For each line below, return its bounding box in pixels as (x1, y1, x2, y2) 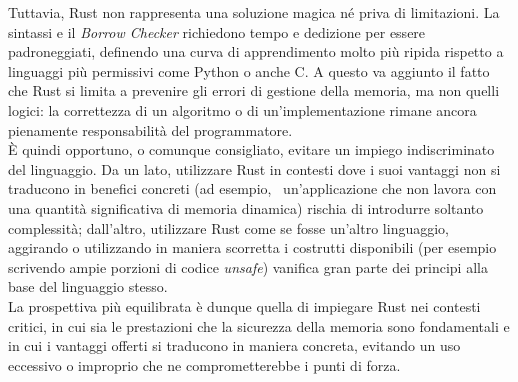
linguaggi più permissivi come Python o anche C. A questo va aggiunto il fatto (8, 60, 490, 81)
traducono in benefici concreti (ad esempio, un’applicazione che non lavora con (8, 178, 497, 199)
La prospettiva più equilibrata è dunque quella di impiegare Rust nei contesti (8, 295, 481, 316)
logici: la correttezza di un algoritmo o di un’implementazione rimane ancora (8, 99, 477, 120)
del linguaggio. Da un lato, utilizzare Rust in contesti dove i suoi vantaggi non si (8, 158, 501, 179)
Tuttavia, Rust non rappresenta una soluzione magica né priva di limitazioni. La (8, 2, 500, 22)
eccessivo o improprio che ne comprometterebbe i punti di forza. (8, 354, 401, 375)
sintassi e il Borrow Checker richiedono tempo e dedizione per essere (8, 21, 426, 42)
